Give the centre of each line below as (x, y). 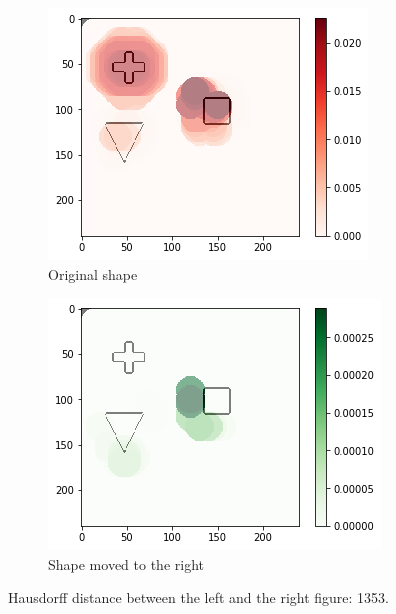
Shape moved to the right (126, 563)
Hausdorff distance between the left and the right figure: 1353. (198, 597)
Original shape (93, 273)
